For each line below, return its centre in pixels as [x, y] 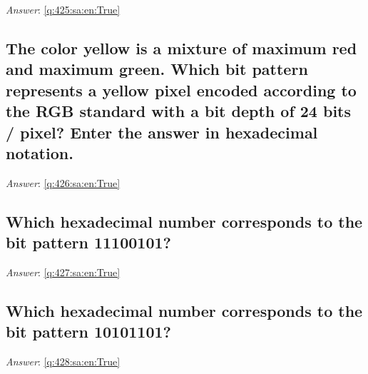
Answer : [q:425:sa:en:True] [63, 9]
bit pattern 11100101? [88, 242]
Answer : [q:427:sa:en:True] [63, 272]
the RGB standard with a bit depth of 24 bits [179, 111]
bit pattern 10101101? [88, 332]
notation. [40, 152]
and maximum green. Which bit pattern [157, 69]
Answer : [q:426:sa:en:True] [63, 182]
